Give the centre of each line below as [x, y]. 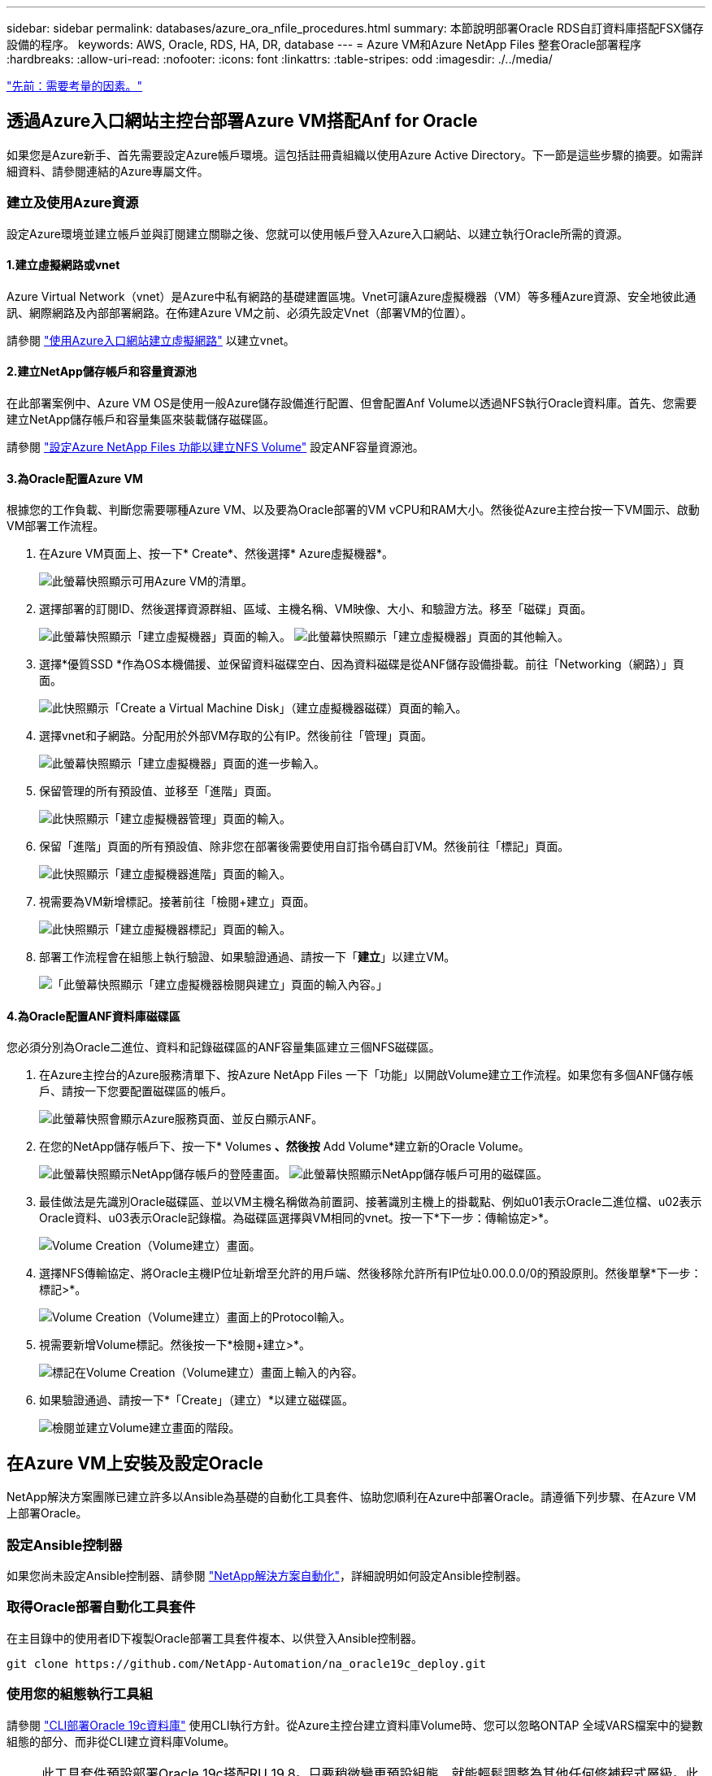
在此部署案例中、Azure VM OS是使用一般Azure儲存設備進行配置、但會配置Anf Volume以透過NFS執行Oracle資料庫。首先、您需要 [352, 403]
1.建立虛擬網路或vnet [63, 265]
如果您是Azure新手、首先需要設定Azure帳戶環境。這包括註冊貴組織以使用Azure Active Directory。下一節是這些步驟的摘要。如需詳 [355, 155]
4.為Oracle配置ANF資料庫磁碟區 [93, 1016]
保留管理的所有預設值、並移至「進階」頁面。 [158, 791]
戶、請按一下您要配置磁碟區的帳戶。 [136, 1091]
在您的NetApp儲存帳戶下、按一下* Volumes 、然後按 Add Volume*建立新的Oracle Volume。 [284, 1147]
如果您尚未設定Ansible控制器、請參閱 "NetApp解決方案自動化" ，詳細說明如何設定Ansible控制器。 [267, 1576]
